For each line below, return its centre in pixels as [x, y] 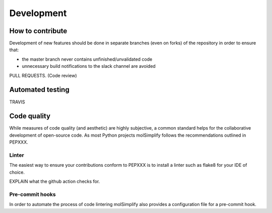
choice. [17, 172]
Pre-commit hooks [32, 194]
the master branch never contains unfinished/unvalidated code [87, 59]
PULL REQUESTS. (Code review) [43, 75]
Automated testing [40, 90]
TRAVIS [17, 102]
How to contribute [38, 31]
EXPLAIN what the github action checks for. [55, 181]
